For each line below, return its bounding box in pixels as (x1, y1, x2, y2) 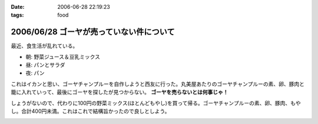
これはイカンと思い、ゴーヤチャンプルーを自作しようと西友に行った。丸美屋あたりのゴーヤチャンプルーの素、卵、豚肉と (11, 80, 304, 88)
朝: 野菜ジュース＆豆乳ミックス (25, 53, 100, 60)
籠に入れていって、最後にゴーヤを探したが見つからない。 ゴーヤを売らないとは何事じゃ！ (11, 89, 229, 96)
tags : (11, 12, 24, 19)
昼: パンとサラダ (25, 62, 65, 69)
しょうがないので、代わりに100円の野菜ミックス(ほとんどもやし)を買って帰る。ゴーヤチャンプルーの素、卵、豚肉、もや (11, 99, 301, 106)
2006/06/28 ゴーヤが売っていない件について (11, 27, 175, 37)
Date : (11, 4, 25, 10)
